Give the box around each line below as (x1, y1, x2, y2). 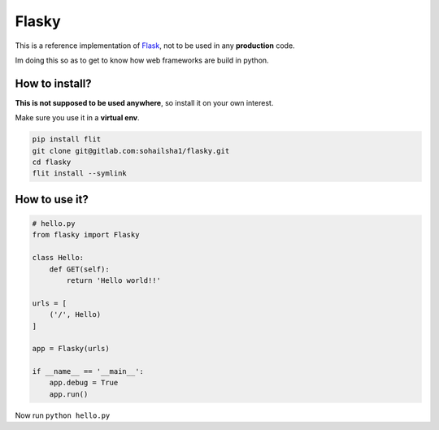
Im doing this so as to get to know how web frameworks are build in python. (15, 55, 269, 65)
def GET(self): (49, 264, 110, 274)
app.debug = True (49, 378, 119, 388)
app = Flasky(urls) (32, 344, 110, 354)
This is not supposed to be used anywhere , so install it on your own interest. (15, 98, 274, 107)
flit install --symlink (32, 169, 128, 178)
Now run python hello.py (15, 410, 111, 420)
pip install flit (32, 135, 102, 144)
